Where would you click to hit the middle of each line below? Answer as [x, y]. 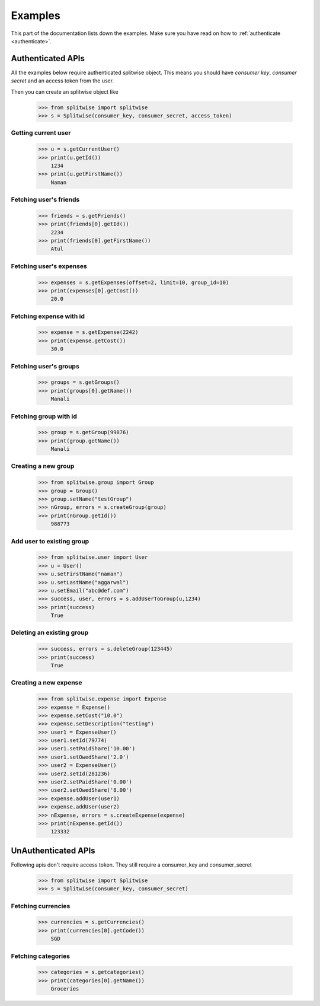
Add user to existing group [50, 541]
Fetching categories [41, 956]
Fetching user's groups [45, 366]
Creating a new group [43, 466]
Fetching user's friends [45, 200]
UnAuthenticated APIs [53, 850]
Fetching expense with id [48, 316]
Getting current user [41, 133]
